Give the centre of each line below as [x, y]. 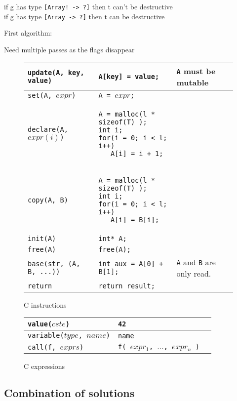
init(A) [42, 238]
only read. [194, 273]
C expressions [44, 366]
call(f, [42, 347]
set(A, [40, 95]
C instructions [45, 304]
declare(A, [48, 129]
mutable [193, 82]
